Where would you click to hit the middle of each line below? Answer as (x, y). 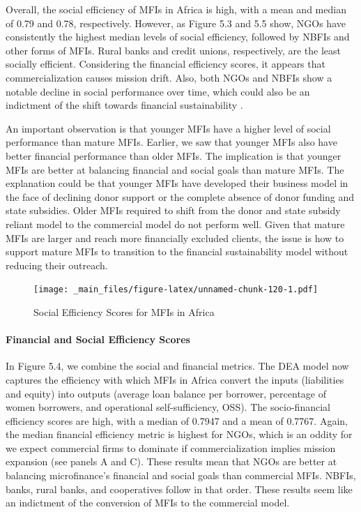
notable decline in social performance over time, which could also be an (158, 91)
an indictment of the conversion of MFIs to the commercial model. (148, 503)
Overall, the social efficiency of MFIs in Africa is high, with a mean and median (176, 9)
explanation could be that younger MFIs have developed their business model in (177, 183)
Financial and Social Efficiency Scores (98, 339)
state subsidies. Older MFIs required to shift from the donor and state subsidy (173, 210)
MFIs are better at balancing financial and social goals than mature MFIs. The (175, 169)
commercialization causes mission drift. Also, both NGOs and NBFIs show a (169, 77)
